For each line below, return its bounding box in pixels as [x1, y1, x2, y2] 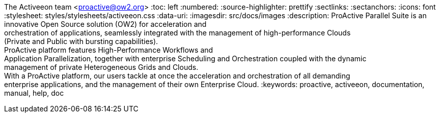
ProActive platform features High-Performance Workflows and [4, 46, 213, 54]
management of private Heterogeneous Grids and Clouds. [4, 63, 199, 71]
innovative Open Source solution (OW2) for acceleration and [4, 20, 207, 28]
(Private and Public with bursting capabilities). [4, 37, 158, 46]
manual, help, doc [4, 89, 64, 97]
